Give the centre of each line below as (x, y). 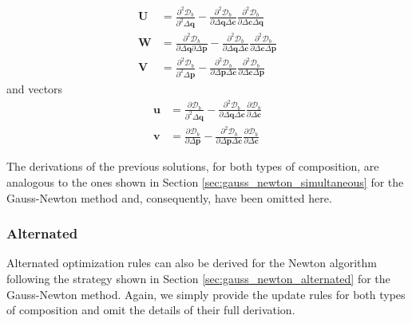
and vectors (35, 89)
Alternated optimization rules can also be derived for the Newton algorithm (192, 263)
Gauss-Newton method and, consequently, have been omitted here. (169, 197)
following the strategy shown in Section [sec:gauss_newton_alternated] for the (198, 278)
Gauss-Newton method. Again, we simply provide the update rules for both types (206, 294)
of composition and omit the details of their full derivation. (151, 310)
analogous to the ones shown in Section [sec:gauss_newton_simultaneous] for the (205, 182)
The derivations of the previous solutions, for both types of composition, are (193, 166)
